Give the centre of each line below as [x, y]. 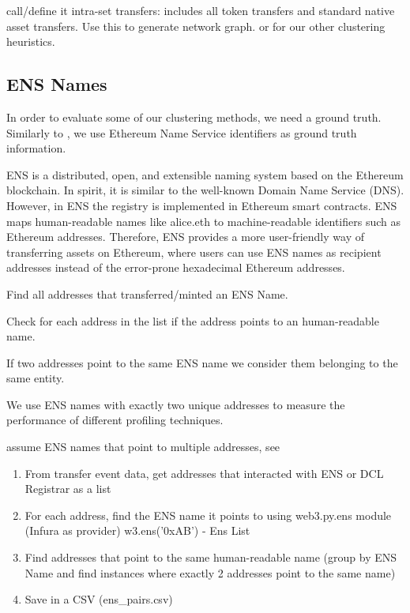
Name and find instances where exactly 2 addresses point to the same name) [210, 572]
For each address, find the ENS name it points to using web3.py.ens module [208, 515]
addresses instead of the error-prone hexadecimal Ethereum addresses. [176, 267]
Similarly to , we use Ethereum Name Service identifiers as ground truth [182, 132]
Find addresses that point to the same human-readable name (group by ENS [211, 557]
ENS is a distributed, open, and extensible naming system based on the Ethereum [205, 174]
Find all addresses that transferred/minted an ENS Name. [147, 293]
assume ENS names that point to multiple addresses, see [143, 447]
